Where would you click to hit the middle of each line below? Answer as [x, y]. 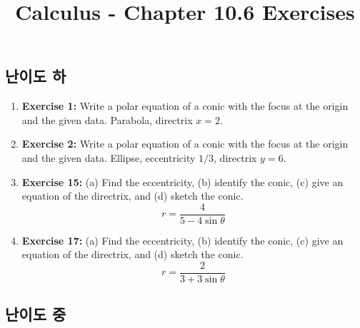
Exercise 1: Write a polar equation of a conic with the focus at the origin [185, 106]
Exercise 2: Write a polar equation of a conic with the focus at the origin [185, 144]
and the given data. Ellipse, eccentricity [109, 157]
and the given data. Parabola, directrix [107, 119]
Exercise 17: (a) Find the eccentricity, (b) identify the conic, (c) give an [182, 240]
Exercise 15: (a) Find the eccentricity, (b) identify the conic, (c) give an [182, 181]
